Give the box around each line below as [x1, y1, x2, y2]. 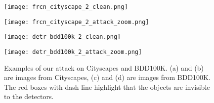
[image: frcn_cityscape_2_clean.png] [4, 3, 128, 10]
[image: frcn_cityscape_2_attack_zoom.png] [4, 18, 149, 26]
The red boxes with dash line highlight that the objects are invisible [4, 81, 210, 92]
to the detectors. [4, 91, 54, 102]
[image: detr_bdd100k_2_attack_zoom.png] [4, 48, 142, 55]
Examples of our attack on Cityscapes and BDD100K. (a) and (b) [4, 62, 204, 73]
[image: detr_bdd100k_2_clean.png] [4, 33, 121, 41]
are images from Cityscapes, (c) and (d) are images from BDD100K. [4, 72, 211, 82]
